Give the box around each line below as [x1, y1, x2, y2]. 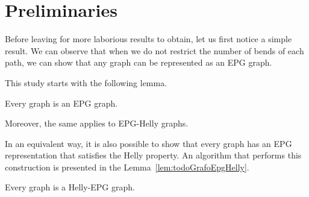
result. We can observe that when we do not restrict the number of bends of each [5, 44, 304, 57]
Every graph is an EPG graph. [5, 96, 118, 109]
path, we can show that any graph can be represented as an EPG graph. [5, 56, 272, 69]
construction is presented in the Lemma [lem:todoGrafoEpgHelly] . [5, 160, 249, 173]
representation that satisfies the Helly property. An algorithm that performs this [5, 149, 302, 161]
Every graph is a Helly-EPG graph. [5, 181, 135, 193]
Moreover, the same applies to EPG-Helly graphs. [5, 117, 189, 130]
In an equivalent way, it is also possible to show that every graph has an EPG [5, 137, 292, 149]
